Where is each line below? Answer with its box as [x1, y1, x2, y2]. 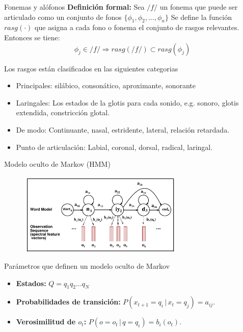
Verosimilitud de [16, 316, 76, 327]
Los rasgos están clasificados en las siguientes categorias [4, 63, 178, 73]
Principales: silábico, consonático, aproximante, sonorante [16, 80, 196, 91]
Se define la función [171, 11, 232, 22]
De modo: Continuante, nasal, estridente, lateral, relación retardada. [16, 124, 230, 135]
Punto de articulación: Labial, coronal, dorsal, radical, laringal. [16, 141, 213, 152]
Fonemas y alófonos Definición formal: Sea [4, 2, 145, 12]
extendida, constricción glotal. [16, 107, 110, 118]
